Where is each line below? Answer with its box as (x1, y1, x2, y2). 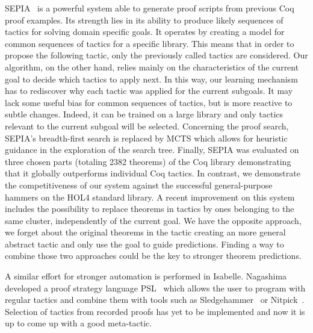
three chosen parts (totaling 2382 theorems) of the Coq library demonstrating (5, 155, 291, 167)
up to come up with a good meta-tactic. (5, 317, 152, 329)
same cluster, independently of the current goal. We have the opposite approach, (5, 214, 302, 226)
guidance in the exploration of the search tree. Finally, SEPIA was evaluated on (5, 143, 299, 156)
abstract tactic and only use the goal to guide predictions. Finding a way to (5, 237, 284, 250)
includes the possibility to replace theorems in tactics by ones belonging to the (5, 202, 294, 215)
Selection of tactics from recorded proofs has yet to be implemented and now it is (5, 305, 305, 317)
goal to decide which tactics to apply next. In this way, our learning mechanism (5, 72, 298, 85)
